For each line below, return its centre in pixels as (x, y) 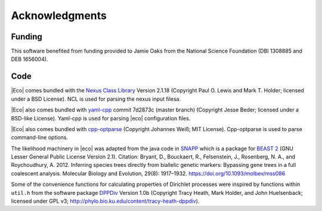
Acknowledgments (59, 15)
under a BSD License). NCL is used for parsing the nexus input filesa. (96, 99)
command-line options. (40, 138)
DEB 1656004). (30, 59)
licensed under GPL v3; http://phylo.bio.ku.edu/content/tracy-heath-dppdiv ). (105, 201)
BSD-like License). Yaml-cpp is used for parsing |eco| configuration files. (101, 118)
